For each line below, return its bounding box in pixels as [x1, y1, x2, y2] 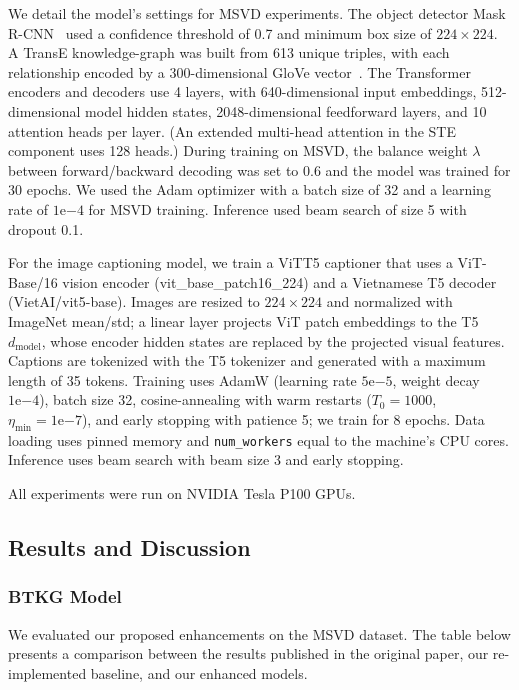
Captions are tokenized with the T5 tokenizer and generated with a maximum [8, 350, 486, 371]
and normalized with [326, 291, 453, 312]
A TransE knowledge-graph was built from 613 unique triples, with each [8, 42, 450, 63]
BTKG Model [8, 584, 122, 609]
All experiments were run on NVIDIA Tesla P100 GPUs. [8, 482, 356, 503]
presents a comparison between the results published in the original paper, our [8, 643, 489, 664]
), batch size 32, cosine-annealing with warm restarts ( [39, 389, 372, 410]
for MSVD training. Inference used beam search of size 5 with [88, 198, 467, 219]
